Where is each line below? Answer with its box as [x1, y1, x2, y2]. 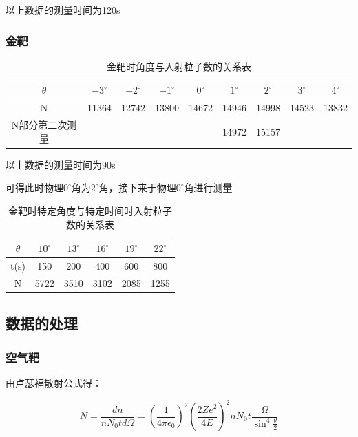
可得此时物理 [6, 180, 63, 195]
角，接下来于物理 [98, 180, 176, 195]
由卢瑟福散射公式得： [6, 375, 102, 390]
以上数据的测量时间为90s [6, 157, 116, 171]
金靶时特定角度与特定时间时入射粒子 [8, 203, 172, 217]
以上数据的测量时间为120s [6, 3, 120, 17]
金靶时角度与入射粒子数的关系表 [107, 58, 251, 73]
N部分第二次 [11, 118, 67, 132]
